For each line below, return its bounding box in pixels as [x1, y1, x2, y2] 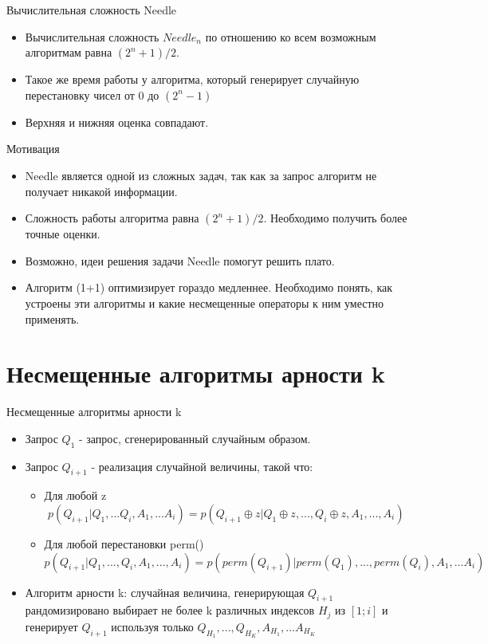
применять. [25, 310, 80, 327]
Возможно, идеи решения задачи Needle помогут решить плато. [25, 252, 335, 269]
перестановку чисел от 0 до [25, 86, 159, 103]
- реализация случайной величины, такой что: [91, 457, 313, 474]
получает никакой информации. [25, 183, 178, 199]
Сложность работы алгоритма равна [25, 210, 199, 226]
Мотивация [6, 140, 60, 157]
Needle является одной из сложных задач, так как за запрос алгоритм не [25, 167, 377, 183]
